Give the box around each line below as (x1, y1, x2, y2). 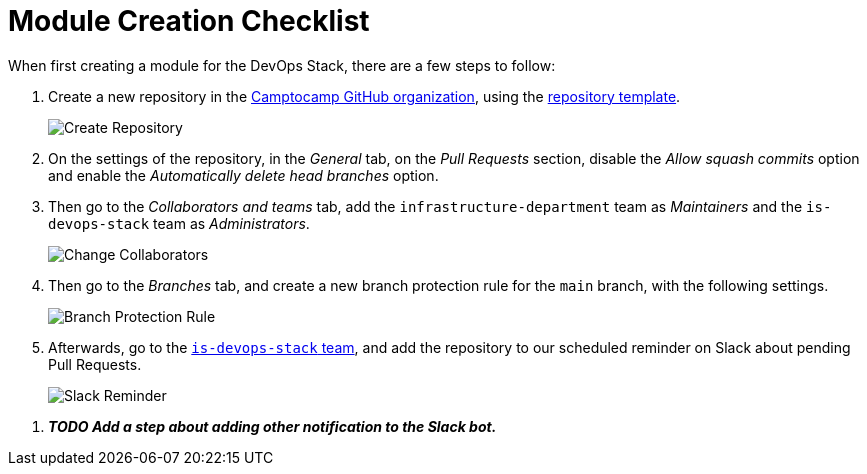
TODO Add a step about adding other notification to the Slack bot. (48, 417, 497, 435)
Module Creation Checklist (8, 4, 370, 38)
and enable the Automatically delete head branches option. (48, 166, 439, 184)
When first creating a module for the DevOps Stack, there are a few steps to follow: (8, 56, 556, 74)
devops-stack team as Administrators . (48, 214, 310, 232)
